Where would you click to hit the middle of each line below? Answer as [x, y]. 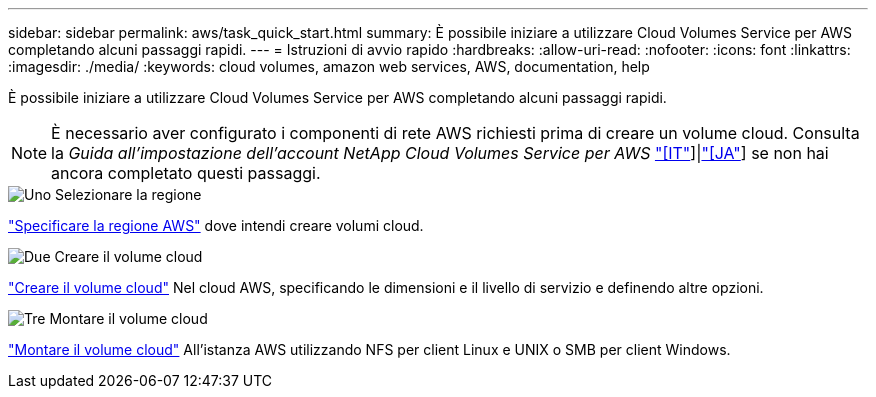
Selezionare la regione [128, 194]
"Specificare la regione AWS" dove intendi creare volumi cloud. [216, 225]
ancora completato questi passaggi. [186, 173]
